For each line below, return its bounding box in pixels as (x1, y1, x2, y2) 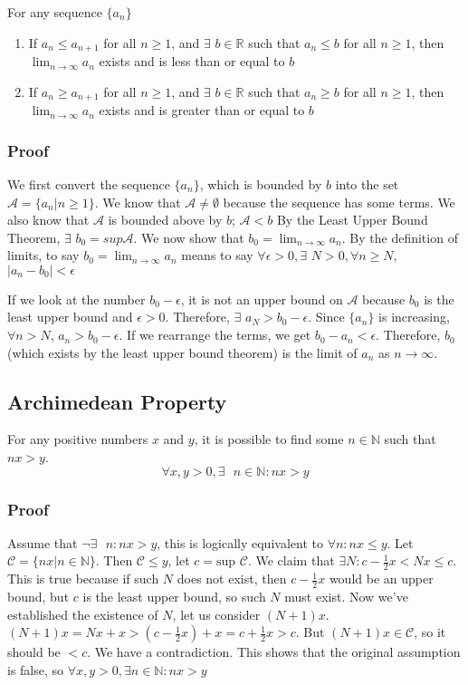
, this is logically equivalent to (157, 533, 323, 552)
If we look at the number (7, 289, 146, 308)
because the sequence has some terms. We (223, 192, 455, 211)
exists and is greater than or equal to (99, 101, 305, 120)
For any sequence (7, 3, 102, 21)
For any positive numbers (7, 429, 148, 449)
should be (7, 642, 61, 661)
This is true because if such (7, 569, 159, 588)
